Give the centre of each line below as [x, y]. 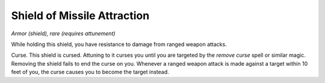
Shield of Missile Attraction [80, 16]
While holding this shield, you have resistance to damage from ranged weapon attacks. [119, 44]
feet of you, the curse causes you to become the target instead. [90, 72]
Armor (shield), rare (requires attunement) [63, 33]
